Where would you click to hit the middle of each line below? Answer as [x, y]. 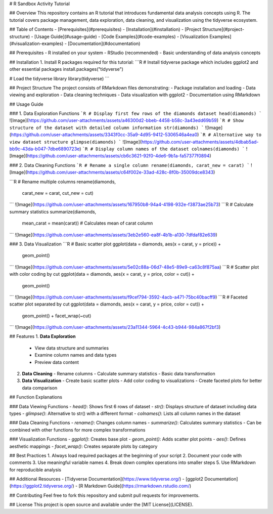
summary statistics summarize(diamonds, [53, 211]
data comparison [40, 388]
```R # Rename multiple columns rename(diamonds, [63, 182]
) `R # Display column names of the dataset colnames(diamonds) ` [162, 149]
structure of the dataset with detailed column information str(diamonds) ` [107, 127]
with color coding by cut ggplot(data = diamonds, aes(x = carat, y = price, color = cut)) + [102, 274]
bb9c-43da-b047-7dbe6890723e [44, 149]
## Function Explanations [36, 397]
